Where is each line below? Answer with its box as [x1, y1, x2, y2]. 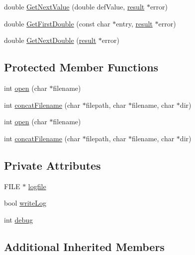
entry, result [116, 18, 153, 28]
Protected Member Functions [4, 59, 159, 75]
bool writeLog [4, 198, 47, 208]
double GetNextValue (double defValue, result [4, 1, 145, 11]
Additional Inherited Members [4, 239, 165, 254]
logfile [28, 181, 46, 191]
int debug [4, 214, 33, 225]
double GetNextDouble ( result [4, 35, 97, 45]
